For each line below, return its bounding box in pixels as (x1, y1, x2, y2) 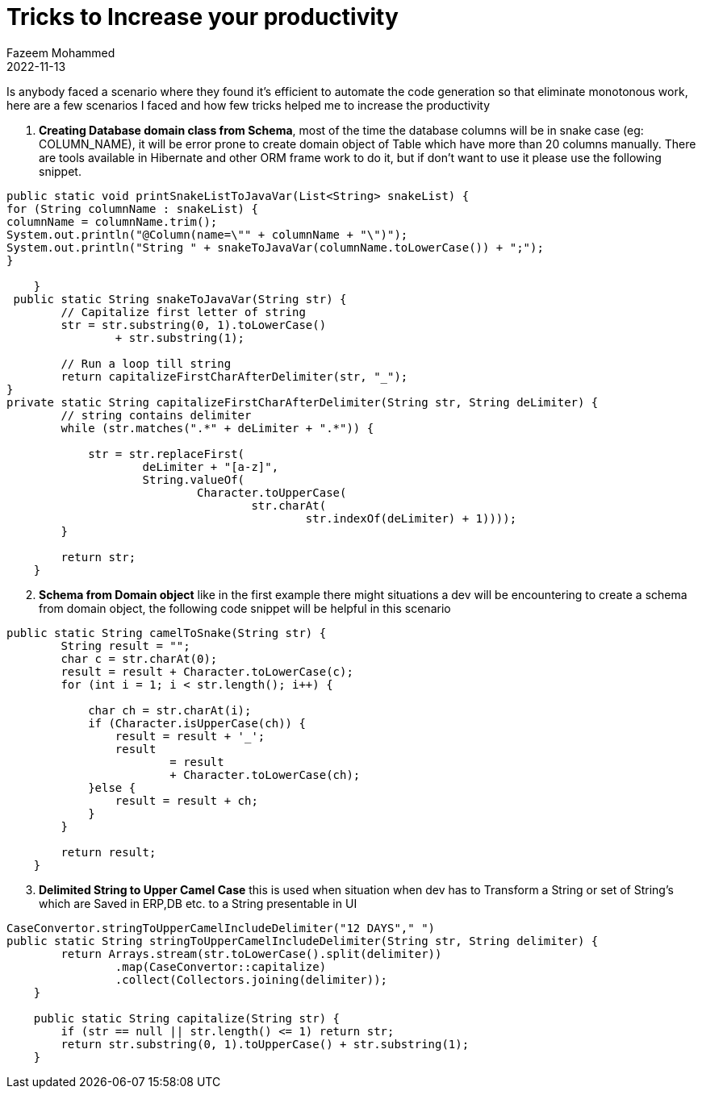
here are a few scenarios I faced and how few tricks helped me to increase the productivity (6, 98, 491, 112)
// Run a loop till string (61, 356, 232, 370)
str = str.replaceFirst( (88, 447, 245, 460)
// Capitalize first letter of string (61, 305, 306, 319)
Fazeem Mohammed (6, 45, 115, 60)
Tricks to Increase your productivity (6, 3, 399, 31)
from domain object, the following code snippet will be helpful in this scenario (39, 601, 451, 615)
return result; (61, 845, 157, 859)
